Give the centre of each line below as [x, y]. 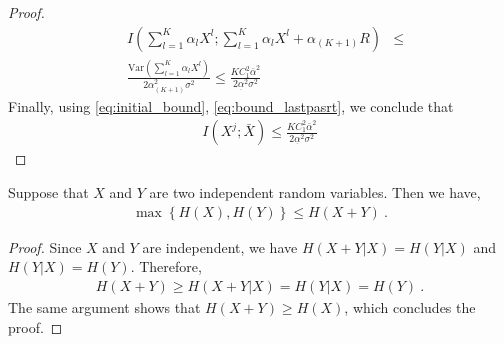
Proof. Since [45, 246]
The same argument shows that [104, 306]
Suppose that [48, 192]
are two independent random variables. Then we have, [315, 192]
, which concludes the [410, 306]
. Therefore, [166, 266]
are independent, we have [220, 246]
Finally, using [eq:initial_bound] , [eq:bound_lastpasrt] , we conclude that [231, 105]
